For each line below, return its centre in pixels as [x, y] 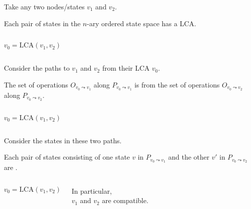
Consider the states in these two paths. [63, 140]
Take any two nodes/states [44, 6]
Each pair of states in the [42, 23]
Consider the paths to [37, 68]
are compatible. [125, 200]
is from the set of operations [177, 84]
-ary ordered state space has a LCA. [142, 23]
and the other [189, 157]
